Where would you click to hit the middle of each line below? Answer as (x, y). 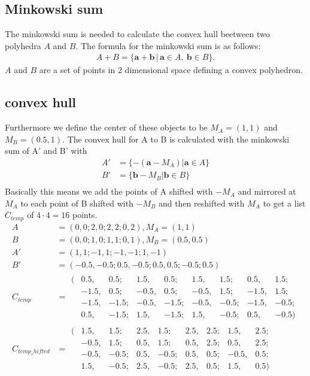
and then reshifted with (201, 203)
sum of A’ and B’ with (46, 151)
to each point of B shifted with (77, 203)
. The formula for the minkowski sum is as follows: (168, 45)
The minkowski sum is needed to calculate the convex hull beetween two (137, 34)
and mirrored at (267, 191)
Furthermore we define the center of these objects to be (106, 127)
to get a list (284, 203)
